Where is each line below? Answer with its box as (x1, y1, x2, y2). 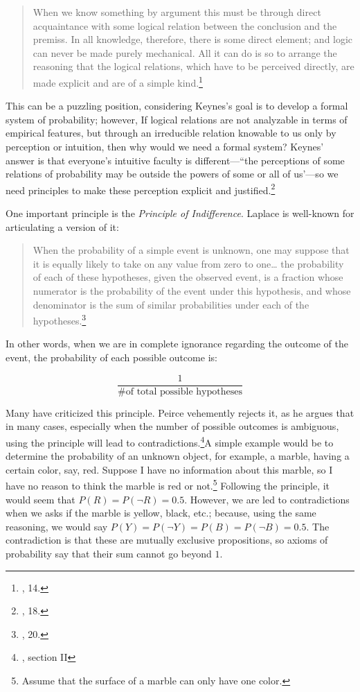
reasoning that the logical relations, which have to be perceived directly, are (33, 59, 354, 73)
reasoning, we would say (6, 519, 108, 533)
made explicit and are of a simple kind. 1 (33, 73, 203, 89)
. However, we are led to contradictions (184, 492, 350, 506)
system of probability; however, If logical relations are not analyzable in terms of (6, 112, 348, 126)
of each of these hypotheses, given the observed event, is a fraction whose (33, 270, 343, 284)
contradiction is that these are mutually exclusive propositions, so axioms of (6, 533, 328, 547)
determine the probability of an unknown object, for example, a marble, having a (6, 449, 350, 463)
